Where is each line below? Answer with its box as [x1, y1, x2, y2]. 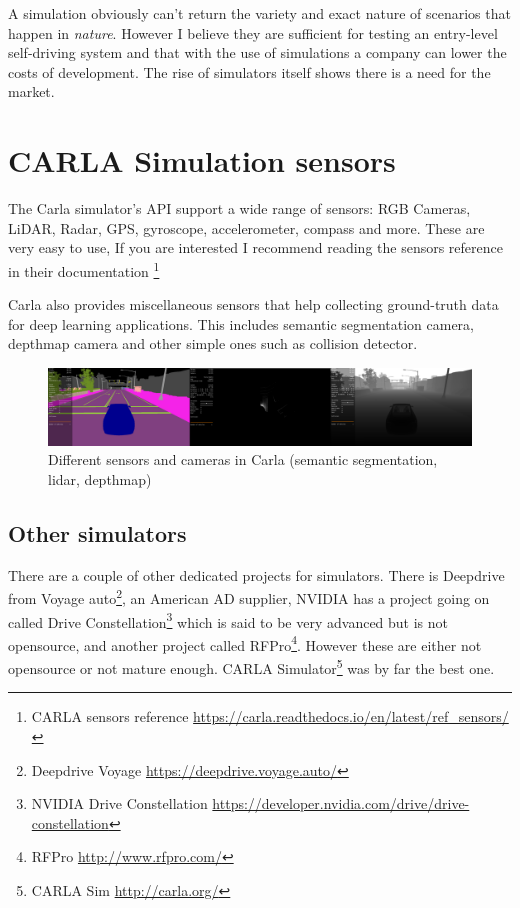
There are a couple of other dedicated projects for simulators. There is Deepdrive [8, 564, 505, 585]
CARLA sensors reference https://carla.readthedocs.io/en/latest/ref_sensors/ [31, 706, 509, 727]
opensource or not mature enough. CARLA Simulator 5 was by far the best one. [8, 655, 495, 678]
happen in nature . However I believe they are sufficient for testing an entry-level [8, 22, 498, 43]
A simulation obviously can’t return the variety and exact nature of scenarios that [8, 3, 511, 23]
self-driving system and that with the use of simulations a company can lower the [8, 42, 507, 63]
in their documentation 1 [8, 257, 160, 281]
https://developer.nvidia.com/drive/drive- [212, 793, 470, 814]
